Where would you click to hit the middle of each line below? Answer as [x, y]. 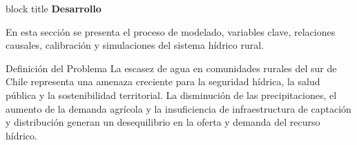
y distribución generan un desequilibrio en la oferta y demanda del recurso [163, 122]
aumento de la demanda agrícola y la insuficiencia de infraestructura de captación [178, 108]
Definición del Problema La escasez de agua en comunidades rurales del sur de [171, 68]
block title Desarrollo [54, 8]
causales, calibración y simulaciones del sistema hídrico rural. [135, 45]
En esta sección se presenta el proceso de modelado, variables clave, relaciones [171, 31]
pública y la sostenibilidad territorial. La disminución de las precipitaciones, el [171, 94]
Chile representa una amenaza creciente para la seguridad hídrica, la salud [163, 81]
